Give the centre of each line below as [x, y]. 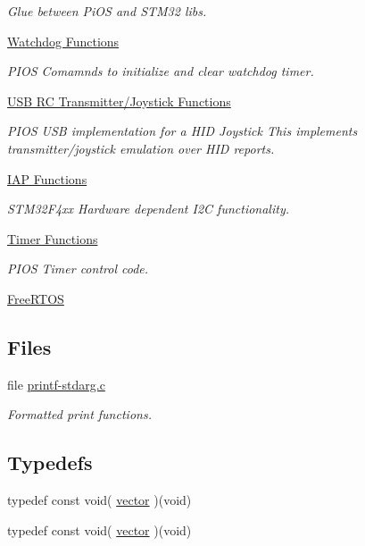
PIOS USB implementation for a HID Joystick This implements [182, 131]
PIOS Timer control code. [78, 269]
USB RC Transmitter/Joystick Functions [119, 101]
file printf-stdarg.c [56, 384]
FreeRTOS [36, 298]
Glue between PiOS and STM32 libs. [107, 11]
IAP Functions [47, 178]
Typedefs [50, 462]
